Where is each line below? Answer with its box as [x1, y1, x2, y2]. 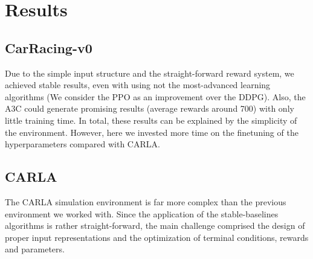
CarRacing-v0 [5, 38, 92, 57]
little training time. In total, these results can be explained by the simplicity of [5, 114, 297, 126]
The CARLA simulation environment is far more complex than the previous [5, 195, 286, 208]
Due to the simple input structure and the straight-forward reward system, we [5, 66, 294, 79]
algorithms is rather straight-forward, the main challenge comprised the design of [5, 219, 305, 232]
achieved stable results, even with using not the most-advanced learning [5, 78, 271, 91]
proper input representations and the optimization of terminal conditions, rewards [5, 231, 309, 243]
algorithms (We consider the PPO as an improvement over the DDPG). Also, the [5, 90, 306, 103]
